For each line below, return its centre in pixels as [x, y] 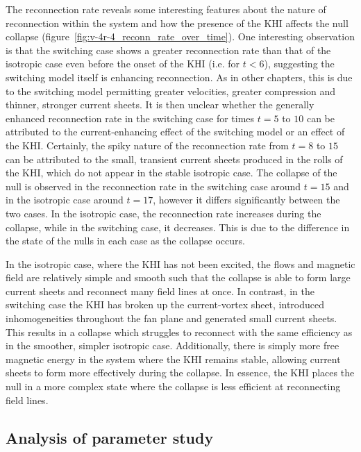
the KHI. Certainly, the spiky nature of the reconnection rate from [147, 145]
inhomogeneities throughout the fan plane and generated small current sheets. [171, 318]
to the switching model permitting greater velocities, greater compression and [170, 91]
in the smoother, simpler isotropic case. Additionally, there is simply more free [173, 345]
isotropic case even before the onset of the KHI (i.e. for [123, 64]
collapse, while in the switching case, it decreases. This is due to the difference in [178, 227]
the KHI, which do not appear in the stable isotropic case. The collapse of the [171, 173]
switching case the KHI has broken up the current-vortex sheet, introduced [165, 304]
